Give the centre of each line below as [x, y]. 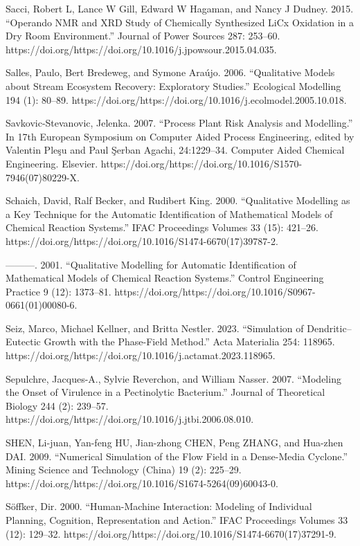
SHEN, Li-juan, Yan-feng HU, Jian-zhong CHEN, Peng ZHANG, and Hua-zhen [174, 443]
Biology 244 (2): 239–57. [57, 405]
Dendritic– [329, 328]
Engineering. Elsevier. [52, 163]
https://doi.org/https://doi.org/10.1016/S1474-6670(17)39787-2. [142, 240]
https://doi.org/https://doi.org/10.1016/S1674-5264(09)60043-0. [142, 483]
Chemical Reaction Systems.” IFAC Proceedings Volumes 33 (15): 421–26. [162, 227]
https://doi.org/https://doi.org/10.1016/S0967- [215, 291]
